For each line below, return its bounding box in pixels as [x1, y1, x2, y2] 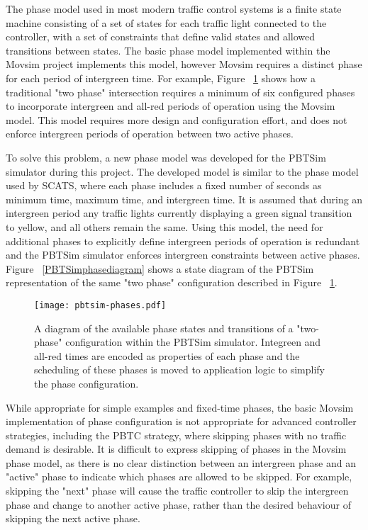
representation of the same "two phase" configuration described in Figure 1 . [6, 275, 338, 290]
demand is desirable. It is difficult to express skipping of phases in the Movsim [6, 441, 347, 456]
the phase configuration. [34, 376, 139, 390]
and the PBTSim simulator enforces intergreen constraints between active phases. [6, 247, 360, 262]
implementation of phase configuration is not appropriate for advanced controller [6, 414, 357, 429]
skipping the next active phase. [6, 511, 140, 526]
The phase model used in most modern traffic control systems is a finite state [6, 1, 342, 16]
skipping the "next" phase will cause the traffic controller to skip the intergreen [6, 483, 349, 498]
